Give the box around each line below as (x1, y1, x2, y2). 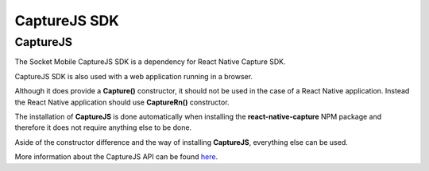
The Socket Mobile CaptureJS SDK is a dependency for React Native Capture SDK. (14, 57, 286, 66)
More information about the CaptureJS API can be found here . (14, 152, 218, 161)
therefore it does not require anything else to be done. (14, 123, 192, 132)
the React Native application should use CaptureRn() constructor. (14, 97, 230, 107)
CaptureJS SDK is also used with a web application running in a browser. (14, 71, 253, 81)
